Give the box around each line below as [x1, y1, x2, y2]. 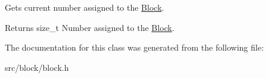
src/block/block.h [5, 61, 69, 73]
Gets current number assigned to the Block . [5, 1, 164, 13]
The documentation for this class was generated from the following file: [5, 41, 264, 54]
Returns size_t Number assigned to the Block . [5, 21, 174, 33]
